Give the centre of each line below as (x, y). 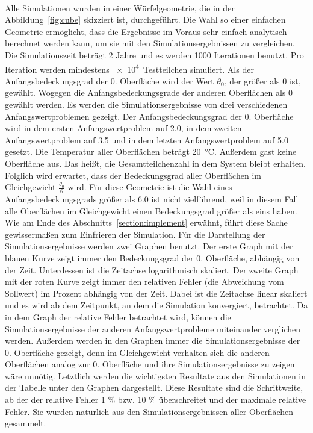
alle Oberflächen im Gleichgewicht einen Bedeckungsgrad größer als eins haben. (151, 210)
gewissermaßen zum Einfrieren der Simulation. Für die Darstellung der (135, 234)
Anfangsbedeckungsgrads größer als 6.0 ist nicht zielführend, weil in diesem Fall (152, 198)
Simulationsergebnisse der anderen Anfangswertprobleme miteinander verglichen (153, 329)
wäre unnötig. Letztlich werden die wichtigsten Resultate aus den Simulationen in (156, 375)
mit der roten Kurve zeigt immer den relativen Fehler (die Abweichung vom (144, 282)
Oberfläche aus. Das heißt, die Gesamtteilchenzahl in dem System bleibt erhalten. (155, 163)
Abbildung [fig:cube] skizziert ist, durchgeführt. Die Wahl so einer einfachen (145, 20)
